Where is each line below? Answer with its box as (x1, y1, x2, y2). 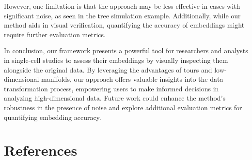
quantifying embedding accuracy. (4, 112, 101, 122)
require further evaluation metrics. (4, 29, 106, 39)
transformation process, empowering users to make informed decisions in (4, 83, 219, 93)
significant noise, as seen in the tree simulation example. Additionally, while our (4, 10, 241, 20)
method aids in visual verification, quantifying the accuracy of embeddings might (4, 20, 245, 30)
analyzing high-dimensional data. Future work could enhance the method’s (4, 93, 226, 103)
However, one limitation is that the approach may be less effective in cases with (4, 1, 240, 11)
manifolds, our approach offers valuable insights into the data (41, 74, 223, 84)
